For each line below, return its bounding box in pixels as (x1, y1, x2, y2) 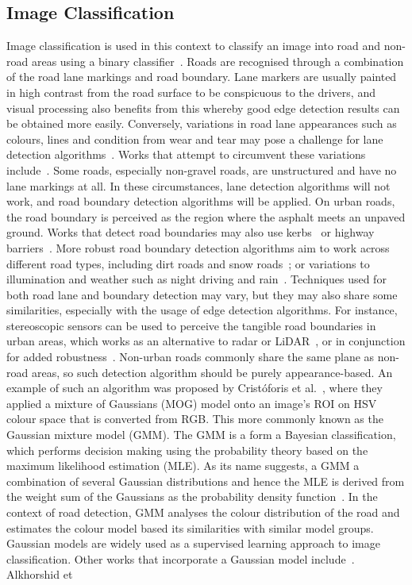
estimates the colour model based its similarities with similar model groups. (6, 519, 374, 536)
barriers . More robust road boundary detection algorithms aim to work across (6, 239, 390, 256)
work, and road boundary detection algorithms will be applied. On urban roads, (6, 193, 395, 210)
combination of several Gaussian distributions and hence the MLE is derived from (6, 472, 405, 489)
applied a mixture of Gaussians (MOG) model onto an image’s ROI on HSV (6, 394, 377, 411)
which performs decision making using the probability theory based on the (6, 441, 368, 458)
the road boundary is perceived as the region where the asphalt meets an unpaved (6, 208, 406, 225)
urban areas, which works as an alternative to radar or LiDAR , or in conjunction (6, 333, 406, 349)
